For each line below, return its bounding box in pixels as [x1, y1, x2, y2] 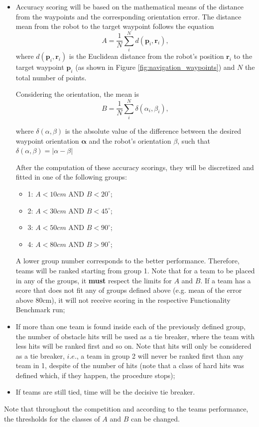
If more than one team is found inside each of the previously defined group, [15, 321, 246, 331]
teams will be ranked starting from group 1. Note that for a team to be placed [15, 265, 255, 275]
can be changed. [130, 413, 180, 424]
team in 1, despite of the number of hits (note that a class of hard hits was [15, 360, 245, 371]
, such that [177, 135, 210, 146]
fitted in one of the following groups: [15, 172, 127, 182]
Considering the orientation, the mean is [15, 89, 139, 99]
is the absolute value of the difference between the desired [65, 126, 242, 136]
